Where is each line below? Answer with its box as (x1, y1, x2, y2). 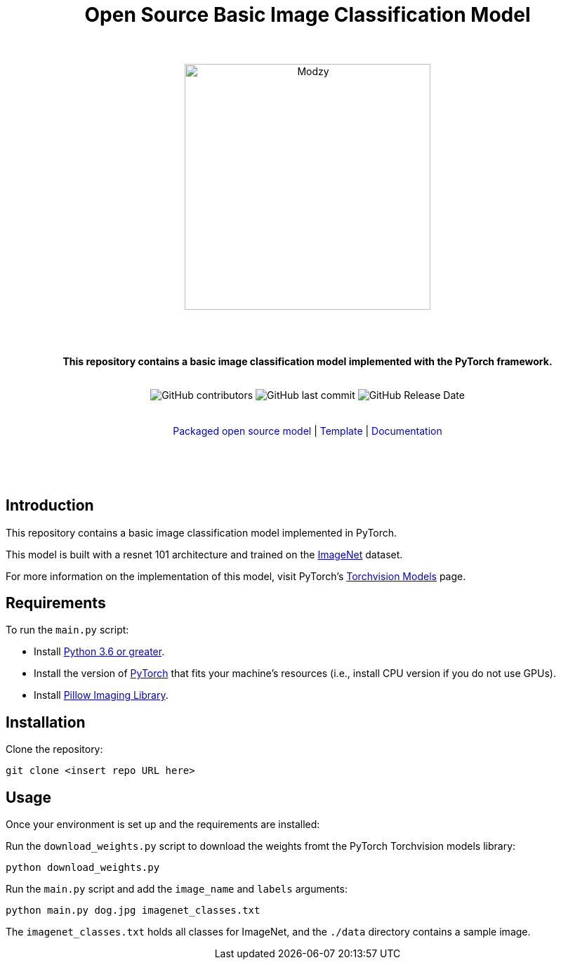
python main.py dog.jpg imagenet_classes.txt (6, 905, 260, 917)
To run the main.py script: (6, 624, 129, 636)
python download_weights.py (6, 862, 160, 874)
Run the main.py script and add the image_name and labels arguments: (6, 883, 348, 895)
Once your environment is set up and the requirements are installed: (6, 818, 320, 831)
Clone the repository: (6, 743, 103, 756)
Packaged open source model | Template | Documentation (173, 424, 442, 437)
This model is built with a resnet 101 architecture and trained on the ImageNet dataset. (6, 548, 403, 560)
